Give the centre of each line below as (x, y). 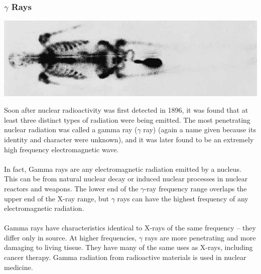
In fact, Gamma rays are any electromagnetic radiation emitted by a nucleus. (123, 169)
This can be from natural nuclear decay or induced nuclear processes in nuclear (126, 179)
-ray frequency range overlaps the (195, 188)
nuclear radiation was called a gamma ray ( (71, 129)
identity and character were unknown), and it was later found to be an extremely (129, 139)
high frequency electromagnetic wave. (61, 149)
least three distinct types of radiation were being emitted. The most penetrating (127, 119)
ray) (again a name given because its (200, 129)
